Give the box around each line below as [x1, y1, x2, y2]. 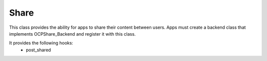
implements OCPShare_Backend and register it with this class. [9, 31, 136, 37]
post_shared [26, 47, 51, 53]
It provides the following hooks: [9, 40, 74, 46]
